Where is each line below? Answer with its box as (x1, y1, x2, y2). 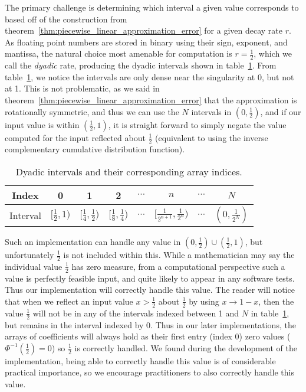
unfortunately (5, 249, 54, 260)
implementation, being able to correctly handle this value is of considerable (5, 354, 276, 367)
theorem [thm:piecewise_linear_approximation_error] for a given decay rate (5, 24, 282, 37)
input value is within (5, 118, 80, 130)
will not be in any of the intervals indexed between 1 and (32, 306, 239, 319)
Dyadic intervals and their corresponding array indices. (15, 165, 242, 178)
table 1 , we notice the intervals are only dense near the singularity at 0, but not (5, 70, 294, 83)
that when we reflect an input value (5, 295, 133, 307)
